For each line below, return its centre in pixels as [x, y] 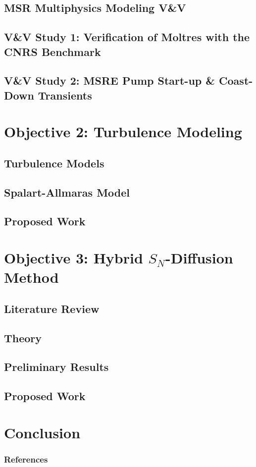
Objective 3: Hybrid [74, 258]
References [26, 459]
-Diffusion [199, 258]
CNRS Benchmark [52, 51]
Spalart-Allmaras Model [67, 192]
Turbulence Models [54, 163]
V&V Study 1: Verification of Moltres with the [127, 37]
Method [31, 277]
